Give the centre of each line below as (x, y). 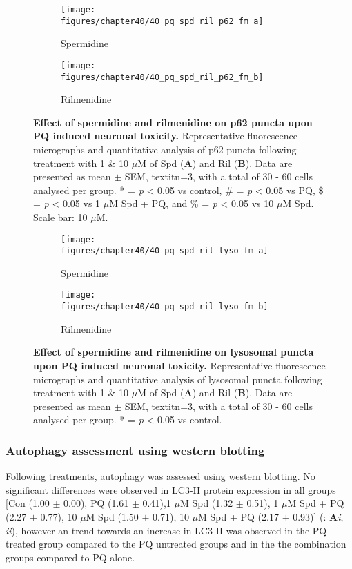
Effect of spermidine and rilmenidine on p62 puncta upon (173, 122)
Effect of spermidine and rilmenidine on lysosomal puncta (174, 352)
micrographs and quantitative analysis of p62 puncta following (165, 149)
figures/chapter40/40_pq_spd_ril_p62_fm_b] (162, 77)
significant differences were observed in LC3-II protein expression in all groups (171, 489)
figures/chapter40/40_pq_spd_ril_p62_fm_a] (162, 21)
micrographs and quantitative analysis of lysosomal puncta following (178, 379)
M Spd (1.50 (112, 516)
